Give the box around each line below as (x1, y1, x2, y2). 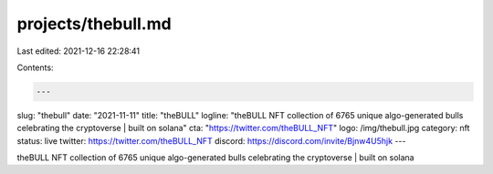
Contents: (16, 62, 54, 73)
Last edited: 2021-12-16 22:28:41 (16, 46, 141, 56)
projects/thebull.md (16, 14, 173, 34)
